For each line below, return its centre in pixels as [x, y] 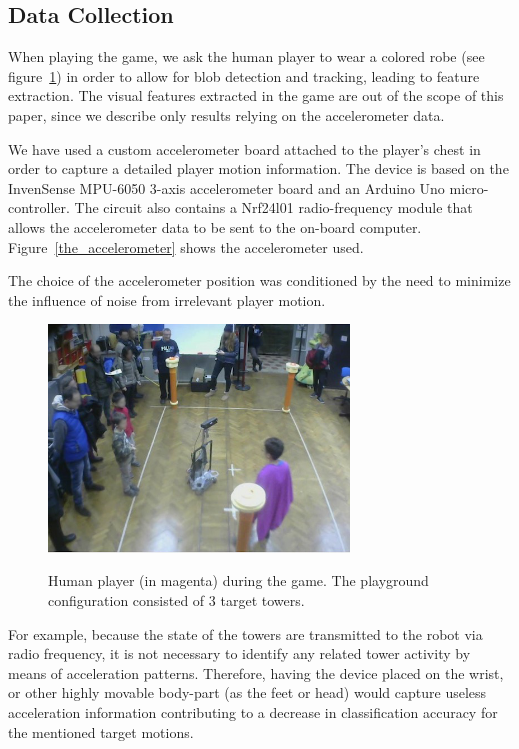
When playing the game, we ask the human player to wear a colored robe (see [246, 56]
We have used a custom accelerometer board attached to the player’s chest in [244, 148]
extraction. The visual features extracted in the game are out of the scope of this [256, 95]
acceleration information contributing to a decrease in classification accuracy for [253, 711]
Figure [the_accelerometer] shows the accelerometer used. [186, 246]
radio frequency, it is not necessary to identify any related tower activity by [239, 653]
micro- [469, 187]
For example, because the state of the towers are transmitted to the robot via [245, 633]
